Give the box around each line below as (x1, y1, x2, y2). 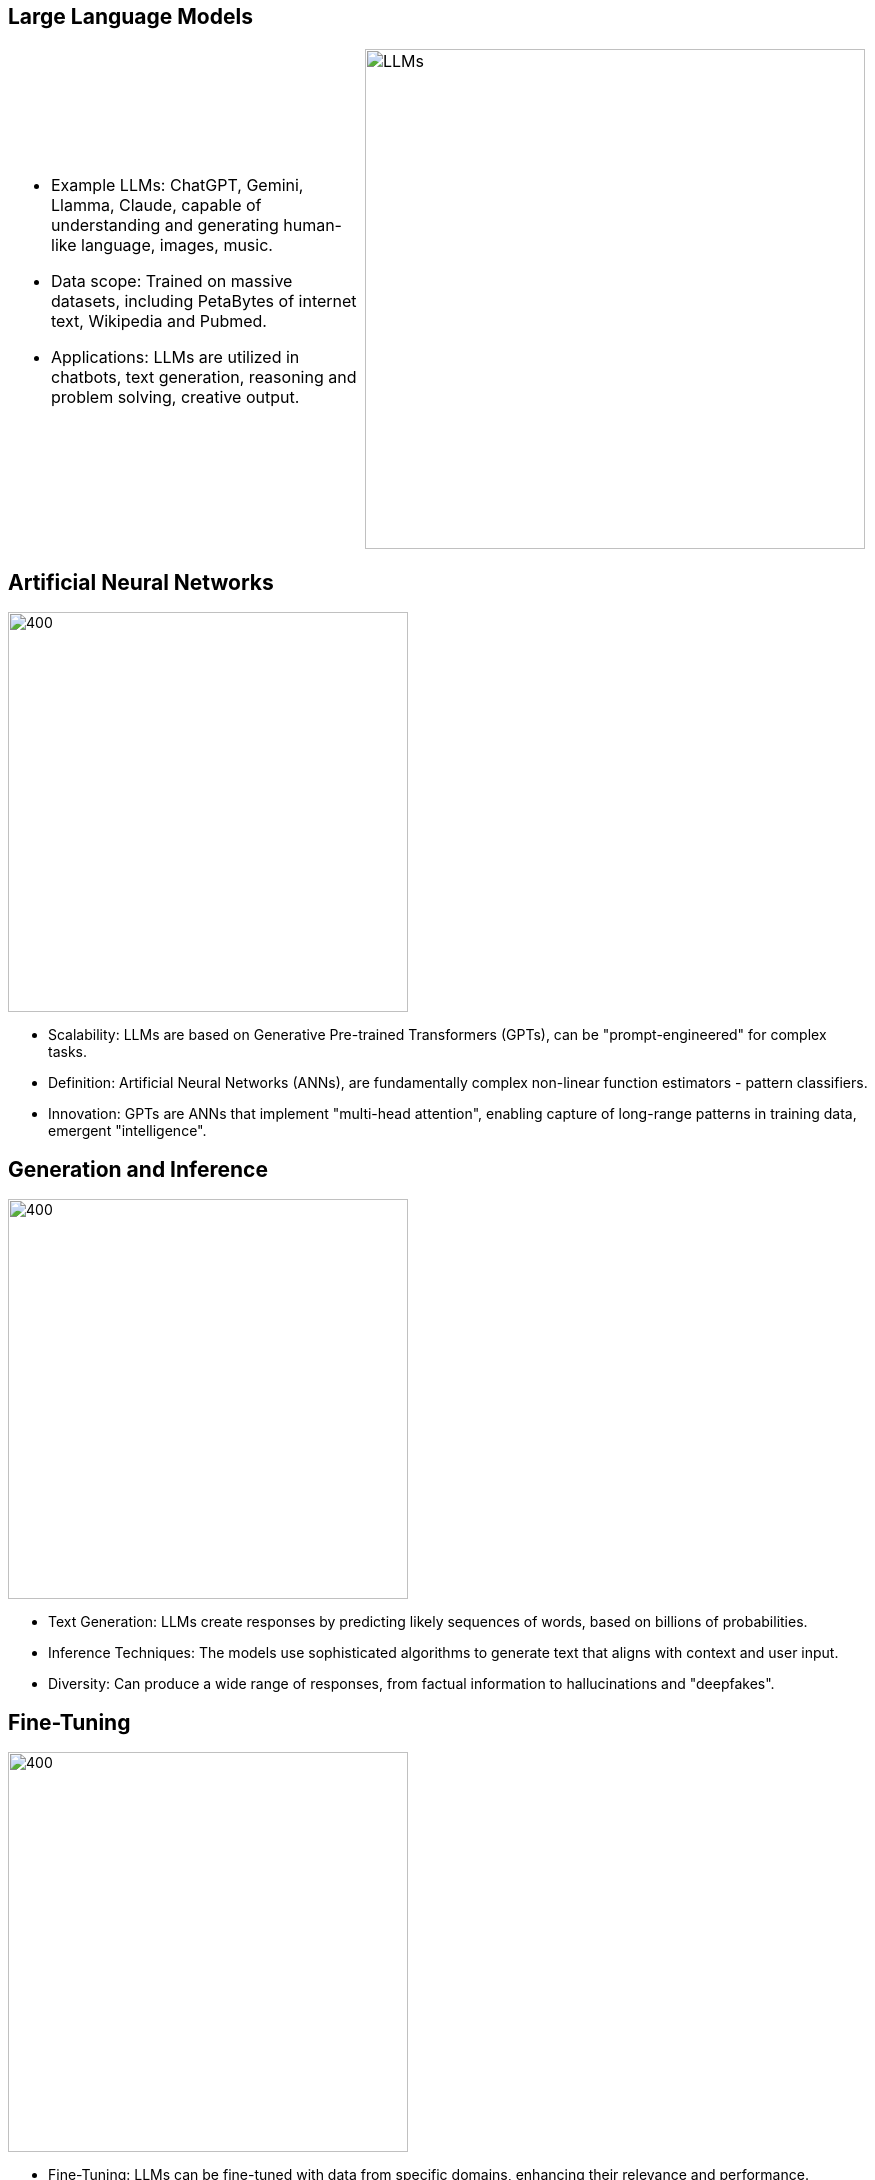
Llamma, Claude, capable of (51, 195, 262, 216)
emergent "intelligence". (48, 1122, 207, 1140)
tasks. (48, 1043, 88, 1061)
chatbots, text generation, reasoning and (51, 367, 357, 388)
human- (283, 215, 342, 236)
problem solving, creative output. (51, 387, 300, 408)
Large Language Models (8, 4, 253, 29)
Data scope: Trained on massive (51, 271, 293, 292)
